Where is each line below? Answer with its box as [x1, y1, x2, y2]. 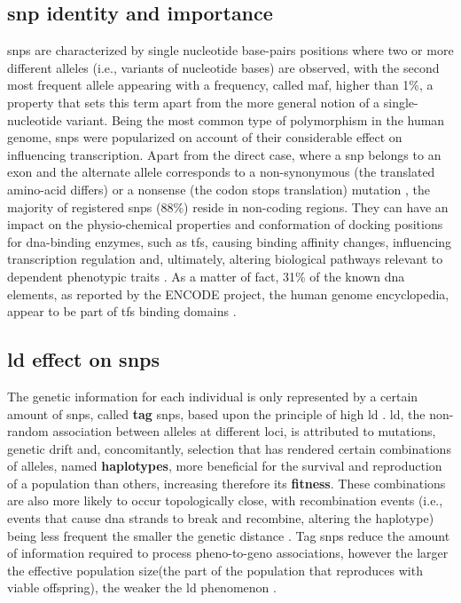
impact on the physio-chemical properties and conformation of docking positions [7, 215, 443, 234]
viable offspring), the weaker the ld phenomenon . [7, 578, 277, 597]
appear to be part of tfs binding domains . [7, 302, 237, 321]
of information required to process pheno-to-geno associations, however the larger [7, 543, 449, 562]
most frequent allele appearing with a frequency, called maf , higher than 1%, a [7, 75, 434, 94]
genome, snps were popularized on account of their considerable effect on [7, 128, 402, 147]
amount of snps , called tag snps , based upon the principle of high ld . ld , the [7, 404, 426, 423]
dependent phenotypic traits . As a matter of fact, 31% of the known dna [7, 266, 405, 285]
